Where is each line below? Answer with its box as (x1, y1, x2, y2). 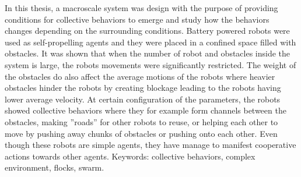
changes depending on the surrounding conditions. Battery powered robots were (5, 24, 290, 37)
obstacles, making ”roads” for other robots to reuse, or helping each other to (5, 115, 278, 128)
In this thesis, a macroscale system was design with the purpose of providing (5, 2, 278, 13)
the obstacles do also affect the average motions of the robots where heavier (5, 70, 275, 82)
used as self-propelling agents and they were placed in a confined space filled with (5, 36, 296, 48)
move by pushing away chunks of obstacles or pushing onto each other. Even (5, 127, 278, 139)
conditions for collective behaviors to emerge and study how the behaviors (5, 13, 269, 25)
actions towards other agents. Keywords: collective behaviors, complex (5, 150, 256, 162)
